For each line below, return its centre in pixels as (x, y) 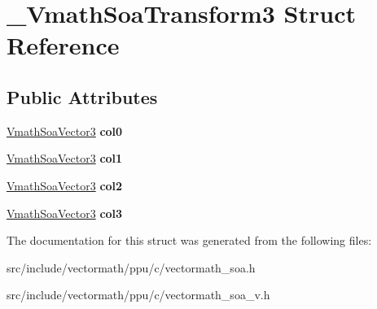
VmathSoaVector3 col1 (65, 158)
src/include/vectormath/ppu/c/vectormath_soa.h (131, 267)
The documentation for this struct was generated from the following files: (189, 240)
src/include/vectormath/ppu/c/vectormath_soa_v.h (138, 295)
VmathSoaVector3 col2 (65, 185)
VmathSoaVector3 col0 (65, 131)
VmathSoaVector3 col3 (65, 213)
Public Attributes (82, 96)
